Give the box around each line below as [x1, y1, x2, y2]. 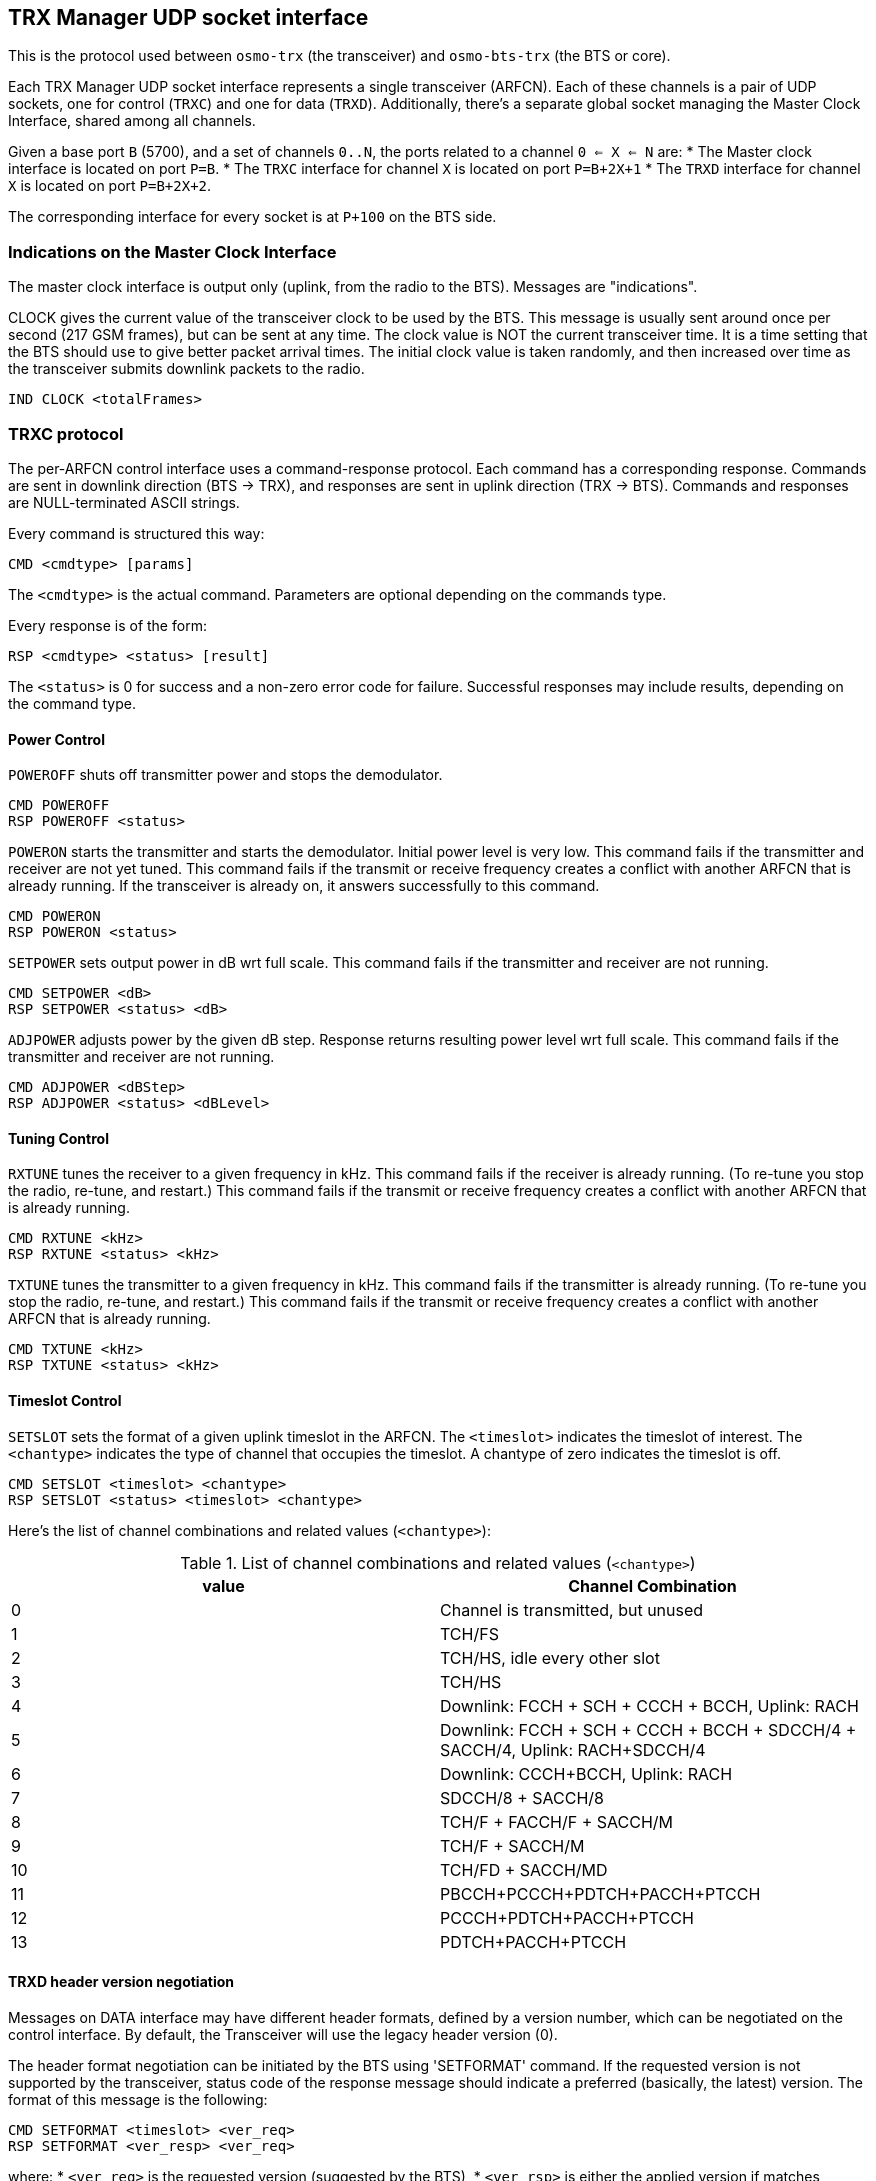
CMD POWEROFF [8, 797, 110, 814]
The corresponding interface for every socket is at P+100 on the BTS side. [8, 208, 497, 226]
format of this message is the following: [8, 2090, 268, 2108]
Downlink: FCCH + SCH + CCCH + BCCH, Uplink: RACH [440, 1695, 859, 1716]
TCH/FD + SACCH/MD [440, 1859, 608, 1880]
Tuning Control [8, 1129, 109, 1147]
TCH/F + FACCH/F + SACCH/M [440, 1811, 674, 1832]
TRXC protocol [8, 423, 124, 444]
